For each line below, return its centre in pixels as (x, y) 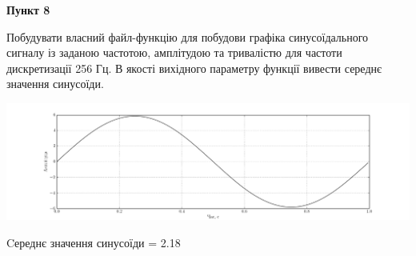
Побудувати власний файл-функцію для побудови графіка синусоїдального (188, 36)
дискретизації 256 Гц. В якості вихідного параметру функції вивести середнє (194, 68)
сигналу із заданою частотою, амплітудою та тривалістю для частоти (174, 52)
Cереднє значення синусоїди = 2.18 (94, 242)
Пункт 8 (28, 10)
